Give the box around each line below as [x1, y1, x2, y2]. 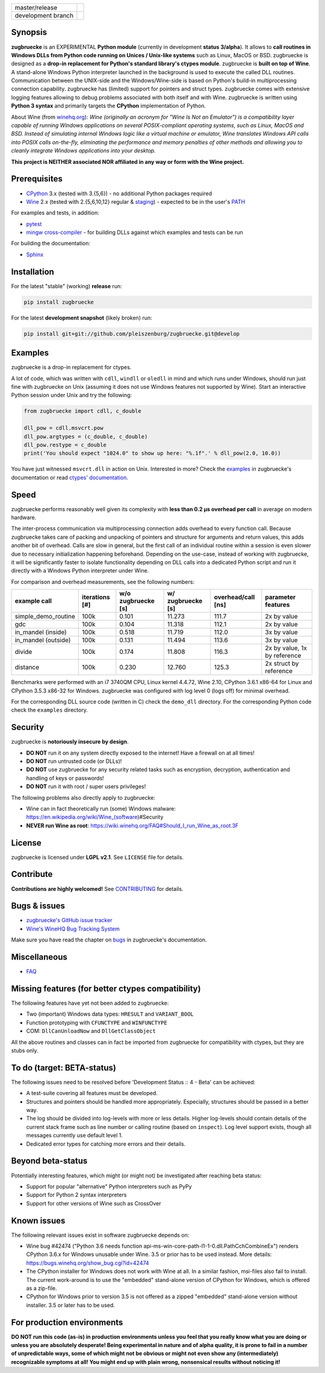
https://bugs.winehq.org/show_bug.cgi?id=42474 [26, 1259, 150, 1266]
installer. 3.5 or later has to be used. [26, 1301, 116, 1309]
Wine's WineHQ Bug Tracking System [26, 925, 120, 932]
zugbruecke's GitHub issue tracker [26, 917, 113, 924]
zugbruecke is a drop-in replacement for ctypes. [11, 363, 132, 371]
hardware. [11, 514, 37, 521]
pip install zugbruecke [23, 298, 94, 306]
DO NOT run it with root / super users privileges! [26, 783, 146, 790]
